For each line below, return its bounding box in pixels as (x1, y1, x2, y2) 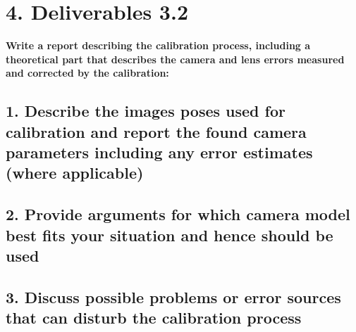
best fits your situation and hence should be (6, 224, 333, 245)
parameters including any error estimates (6, 141, 313, 163)
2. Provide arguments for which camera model (6, 203, 350, 225)
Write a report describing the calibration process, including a (6, 38, 311, 53)
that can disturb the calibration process (6, 307, 302, 328)
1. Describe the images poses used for (6, 100, 286, 122)
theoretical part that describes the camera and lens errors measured (6, 51, 345, 66)
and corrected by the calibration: (6, 65, 169, 80)
